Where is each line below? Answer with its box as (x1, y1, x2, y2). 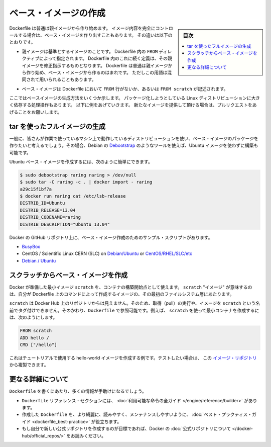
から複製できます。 (9, 362, 49, 368)
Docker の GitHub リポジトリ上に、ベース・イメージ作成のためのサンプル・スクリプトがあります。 (9, 234, 213, 240)
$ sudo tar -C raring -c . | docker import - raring (20, 179, 153, 185)
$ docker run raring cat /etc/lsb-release (20, 194, 126, 199)
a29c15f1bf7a (20, 186, 52, 192)
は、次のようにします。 (9, 314, 58, 320)
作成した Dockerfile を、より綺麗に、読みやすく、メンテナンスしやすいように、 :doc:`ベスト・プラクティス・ (22, 411, 252, 417)
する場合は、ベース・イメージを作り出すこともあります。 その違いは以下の (18, 32, 173, 38)
